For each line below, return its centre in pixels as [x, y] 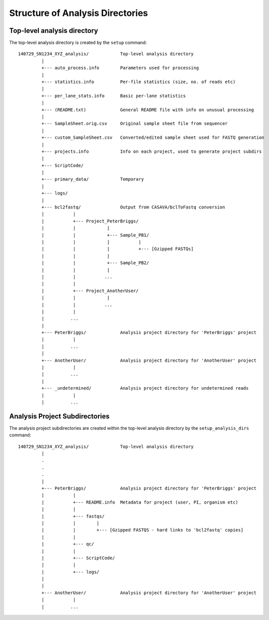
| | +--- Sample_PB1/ [95, 235]
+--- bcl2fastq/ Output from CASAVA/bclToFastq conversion [133, 207]
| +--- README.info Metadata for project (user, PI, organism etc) [140, 502]
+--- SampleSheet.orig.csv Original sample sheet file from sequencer [135, 124]
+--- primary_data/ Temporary [93, 179]
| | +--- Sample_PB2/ [95, 263]
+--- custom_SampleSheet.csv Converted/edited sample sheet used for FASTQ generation [153, 138]
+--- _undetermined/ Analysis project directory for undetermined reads [145, 388]
